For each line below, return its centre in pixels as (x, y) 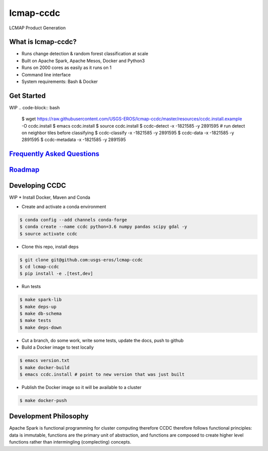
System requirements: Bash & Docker (60, 81)
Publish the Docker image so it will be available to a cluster (81, 387)
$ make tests (35, 321)
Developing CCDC (38, 186)
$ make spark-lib (41, 300)
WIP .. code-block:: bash (34, 107)
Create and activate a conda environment (64, 207)
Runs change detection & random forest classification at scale (85, 54)
